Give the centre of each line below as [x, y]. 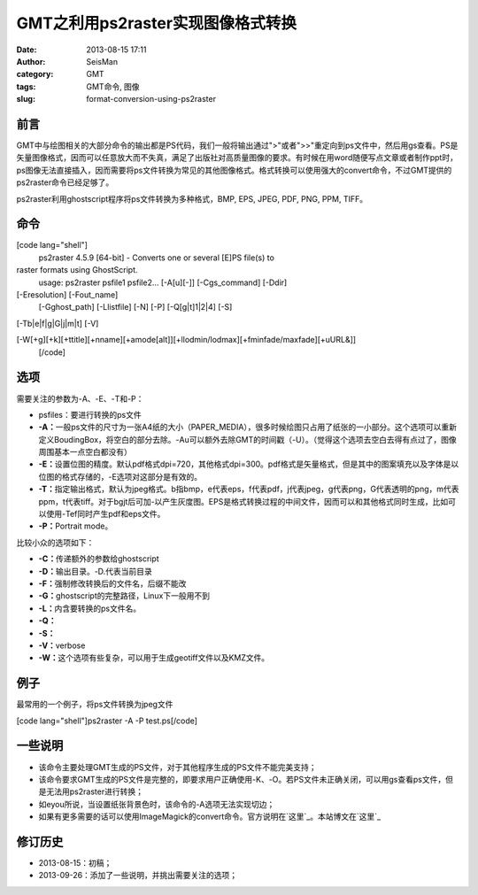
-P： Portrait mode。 [76, 526]
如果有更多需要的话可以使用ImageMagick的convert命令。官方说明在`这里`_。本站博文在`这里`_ [209, 817]
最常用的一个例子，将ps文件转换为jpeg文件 [95, 705]
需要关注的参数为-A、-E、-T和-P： [80, 398]
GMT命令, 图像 [113, 86]
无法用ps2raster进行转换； [94, 791]
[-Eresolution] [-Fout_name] [67, 295]
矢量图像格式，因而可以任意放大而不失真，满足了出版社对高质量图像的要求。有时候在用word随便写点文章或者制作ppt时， [237, 158]
